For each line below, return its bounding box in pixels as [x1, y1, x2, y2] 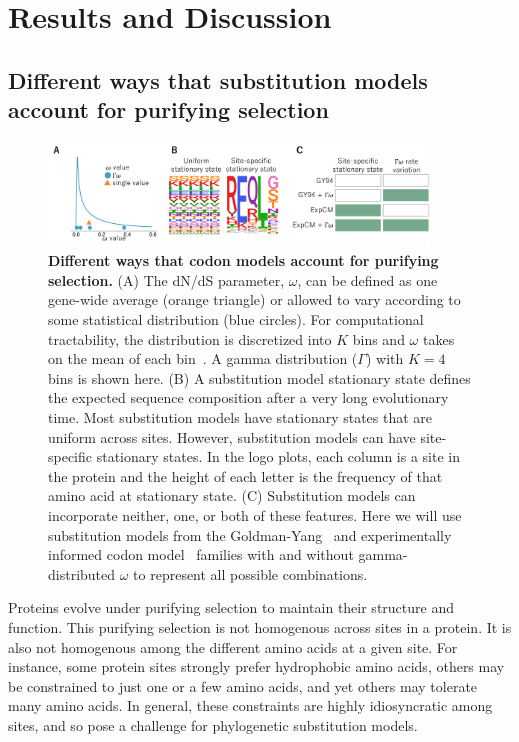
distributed [48, 563, 116, 584]
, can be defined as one [297, 269, 438, 290]
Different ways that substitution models [8, 64, 428, 95]
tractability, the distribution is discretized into [48, 328, 332, 349]
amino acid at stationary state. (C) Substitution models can [48, 485, 416, 506]
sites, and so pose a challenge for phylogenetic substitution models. [8, 714, 418, 735]
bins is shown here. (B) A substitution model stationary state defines [48, 367, 471, 388]
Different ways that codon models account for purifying [48, 250, 439, 271]
